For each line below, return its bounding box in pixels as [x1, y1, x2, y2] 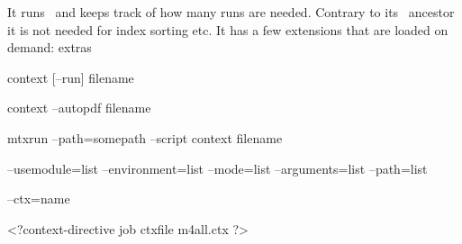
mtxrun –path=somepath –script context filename [7, 128, 283, 147]
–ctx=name [7, 189, 70, 208]
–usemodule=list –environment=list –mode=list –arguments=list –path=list [7, 158, 428, 177]
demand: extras [7, 38, 92, 57]
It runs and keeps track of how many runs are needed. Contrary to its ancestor [7, 3, 455, 21]
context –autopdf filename [7, 98, 151, 117]
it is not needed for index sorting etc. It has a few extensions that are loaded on [7, 20, 448, 39]
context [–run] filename [7, 68, 134, 86]
